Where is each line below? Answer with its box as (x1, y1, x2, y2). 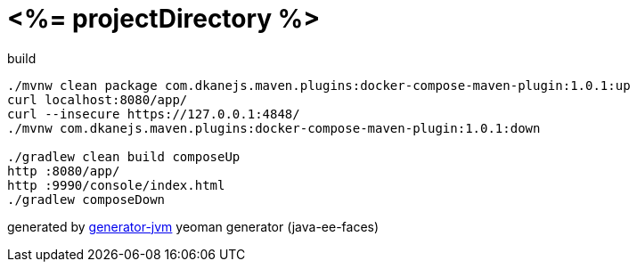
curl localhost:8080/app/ (7, 92, 188, 107)
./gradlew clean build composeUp (7, 149, 241, 164)
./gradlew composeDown (7, 192, 166, 207)
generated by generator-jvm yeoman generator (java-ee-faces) (7, 218, 380, 234)
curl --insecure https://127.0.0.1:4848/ (7, 106, 300, 121)
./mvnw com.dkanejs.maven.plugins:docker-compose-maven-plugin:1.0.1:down (7, 120, 541, 135)
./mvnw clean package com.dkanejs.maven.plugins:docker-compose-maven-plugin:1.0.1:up (7, 77, 631, 93)
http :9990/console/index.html (7, 177, 225, 192)
